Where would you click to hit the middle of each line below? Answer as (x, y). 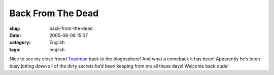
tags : (15, 49)
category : (20, 43)
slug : (15, 28)
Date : (15, 35)
